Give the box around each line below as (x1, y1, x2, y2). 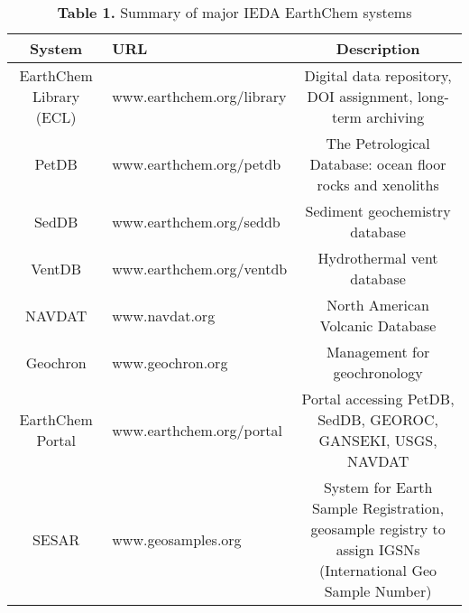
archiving (366, 107, 425, 127)
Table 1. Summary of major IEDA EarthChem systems (57, 2, 412, 23)
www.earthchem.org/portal (112, 419, 282, 441)
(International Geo (319, 560, 437, 580)
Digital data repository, (304, 65, 452, 86)
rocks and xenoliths (317, 174, 439, 195)
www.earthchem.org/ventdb (112, 257, 288, 279)
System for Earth (323, 477, 433, 497)
